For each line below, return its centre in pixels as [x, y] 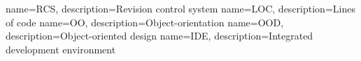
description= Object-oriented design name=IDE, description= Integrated [160, 36]
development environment [61, 49]
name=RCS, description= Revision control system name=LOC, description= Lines [180, 8]
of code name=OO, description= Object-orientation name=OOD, [145, 22]
